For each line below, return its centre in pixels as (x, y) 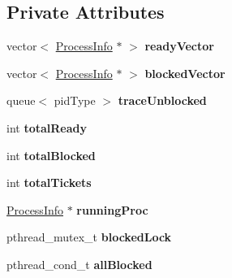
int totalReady (47, 127)
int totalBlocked (51, 155)
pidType (75, 100)
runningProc (112, 209)
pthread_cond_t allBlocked (79, 264)
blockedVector (185, 73)
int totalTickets (49, 182)
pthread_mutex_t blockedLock (89, 237)
